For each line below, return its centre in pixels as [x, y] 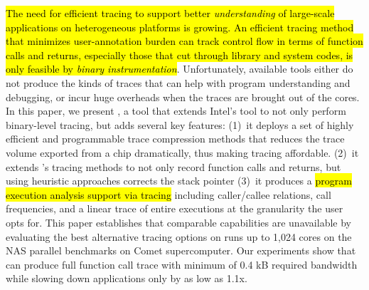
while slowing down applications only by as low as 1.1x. [127, 278]
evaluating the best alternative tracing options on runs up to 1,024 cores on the [179, 236]
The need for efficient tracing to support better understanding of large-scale [170, 13]
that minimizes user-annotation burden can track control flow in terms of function [184, 41]
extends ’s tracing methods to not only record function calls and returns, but [173, 166]
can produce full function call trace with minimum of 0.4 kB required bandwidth [182, 264]
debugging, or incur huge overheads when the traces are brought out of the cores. [183, 97]
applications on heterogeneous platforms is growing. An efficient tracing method [180, 27]
